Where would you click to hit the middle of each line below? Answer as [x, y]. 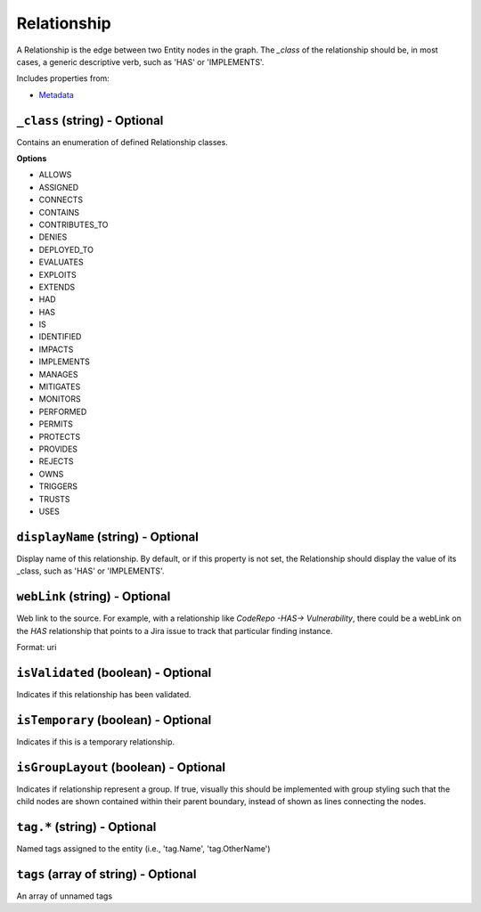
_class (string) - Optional [90, 120]
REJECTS [57, 461]
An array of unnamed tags [65, 896]
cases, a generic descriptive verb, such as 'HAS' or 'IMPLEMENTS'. [140, 61]
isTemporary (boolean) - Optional [114, 720]
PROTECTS [59, 436]
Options [32, 159]
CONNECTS [61, 199]
